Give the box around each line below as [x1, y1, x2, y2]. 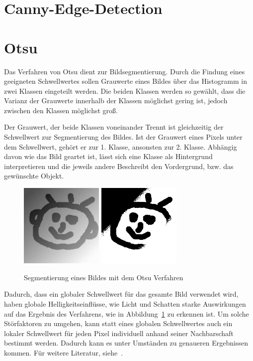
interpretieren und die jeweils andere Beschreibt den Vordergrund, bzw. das [4, 161, 234, 171]
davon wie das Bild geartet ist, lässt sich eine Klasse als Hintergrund [4, 151, 213, 162]
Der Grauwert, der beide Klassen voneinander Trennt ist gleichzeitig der [4, 122, 224, 132]
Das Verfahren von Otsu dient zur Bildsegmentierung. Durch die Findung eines [4, 66, 245, 76]
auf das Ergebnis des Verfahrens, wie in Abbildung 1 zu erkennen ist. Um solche [4, 308, 249, 319]
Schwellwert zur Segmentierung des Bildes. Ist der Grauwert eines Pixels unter [4, 132, 243, 142]
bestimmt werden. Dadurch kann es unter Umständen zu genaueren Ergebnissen [4, 338, 248, 348]
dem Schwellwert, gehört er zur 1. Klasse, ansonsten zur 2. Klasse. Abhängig [4, 141, 237, 152]
